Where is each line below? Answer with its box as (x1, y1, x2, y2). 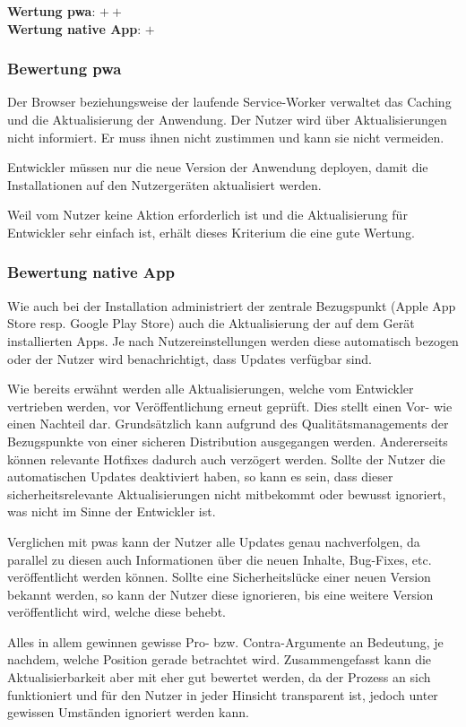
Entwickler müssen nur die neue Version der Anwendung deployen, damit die (7, 158, 428, 177)
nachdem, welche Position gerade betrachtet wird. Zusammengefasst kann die (7, 650, 432, 669)
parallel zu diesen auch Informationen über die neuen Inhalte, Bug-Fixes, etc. (7, 550, 432, 568)
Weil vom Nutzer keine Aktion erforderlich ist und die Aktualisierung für (7, 205, 408, 224)
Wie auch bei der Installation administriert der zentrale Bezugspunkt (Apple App (7, 296, 456, 315)
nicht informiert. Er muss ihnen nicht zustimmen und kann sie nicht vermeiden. (7, 127, 444, 146)
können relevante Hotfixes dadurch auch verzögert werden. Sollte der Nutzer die (7, 449, 445, 468)
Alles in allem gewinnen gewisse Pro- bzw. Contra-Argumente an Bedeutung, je (7, 632, 444, 651)
